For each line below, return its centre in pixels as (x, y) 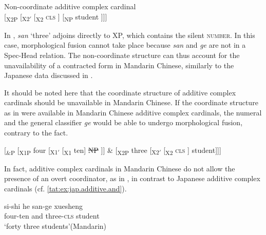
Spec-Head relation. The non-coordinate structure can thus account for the (122, 55)
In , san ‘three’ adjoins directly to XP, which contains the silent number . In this (130, 35)
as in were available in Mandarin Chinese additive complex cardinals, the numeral (133, 112)
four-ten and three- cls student (52, 216)
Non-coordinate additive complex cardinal (70, 6)
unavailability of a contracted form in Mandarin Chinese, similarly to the (119, 65)
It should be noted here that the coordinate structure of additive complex (120, 92)
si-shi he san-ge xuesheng (44, 205)
